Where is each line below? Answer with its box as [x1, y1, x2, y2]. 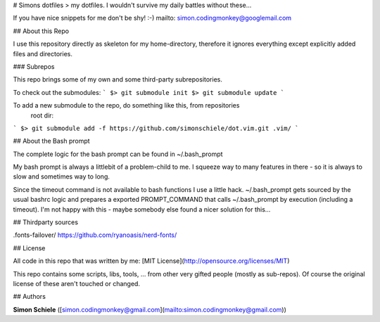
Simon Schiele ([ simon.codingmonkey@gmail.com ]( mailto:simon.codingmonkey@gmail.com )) [13, 305, 286, 314]
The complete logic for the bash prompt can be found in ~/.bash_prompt [13, 150, 223, 158]
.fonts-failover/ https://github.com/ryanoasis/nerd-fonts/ [13, 231, 177, 239]
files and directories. [13, 49, 73, 58]
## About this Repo [13, 27, 70, 35]
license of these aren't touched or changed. [13, 279, 141, 288]
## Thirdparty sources [13, 218, 79, 226]
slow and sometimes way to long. [13, 172, 110, 181]
